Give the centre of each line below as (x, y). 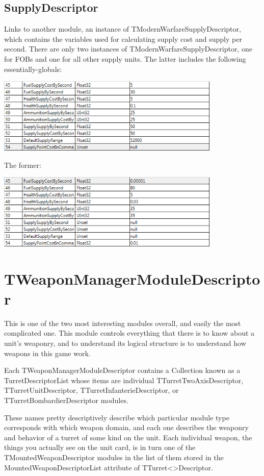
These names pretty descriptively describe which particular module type (117, 417)
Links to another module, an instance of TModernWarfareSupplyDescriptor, (123, 29)
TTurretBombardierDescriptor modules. (66, 400)
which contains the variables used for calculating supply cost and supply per (123, 39)
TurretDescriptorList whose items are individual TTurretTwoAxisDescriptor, (124, 380)
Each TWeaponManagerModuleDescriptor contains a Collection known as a (122, 370)
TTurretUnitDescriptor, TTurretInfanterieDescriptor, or (91, 390)
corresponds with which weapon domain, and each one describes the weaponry (126, 427)
